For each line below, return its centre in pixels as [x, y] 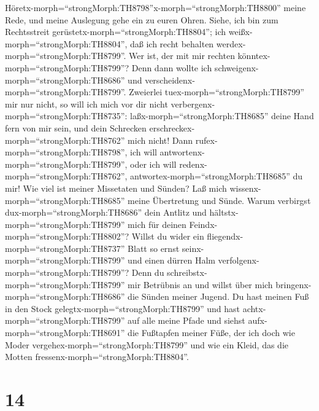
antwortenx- [182, 152]
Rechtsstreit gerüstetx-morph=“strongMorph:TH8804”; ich [116, 32]
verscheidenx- [170, 80]
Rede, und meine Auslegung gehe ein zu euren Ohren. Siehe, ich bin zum [142, 19]
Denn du [148, 272]
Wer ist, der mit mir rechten [182, 56]
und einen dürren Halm [171, 260]
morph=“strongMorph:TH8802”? [67, 236]
